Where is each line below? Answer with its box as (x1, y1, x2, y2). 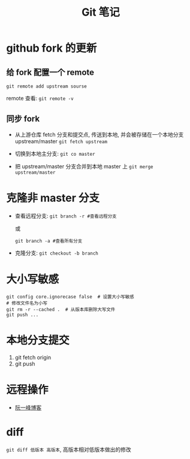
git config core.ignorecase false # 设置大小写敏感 (6, 294, 134, 300)
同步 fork (6, 114, 40, 124)
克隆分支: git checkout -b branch (14, 249, 99, 256)
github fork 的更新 (6, 41, 97, 55)
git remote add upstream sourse (6, 83, 87, 89)
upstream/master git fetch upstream (14, 137, 108, 144)
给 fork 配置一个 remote (6, 67, 95, 77)
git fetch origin (14, 354, 52, 361)
